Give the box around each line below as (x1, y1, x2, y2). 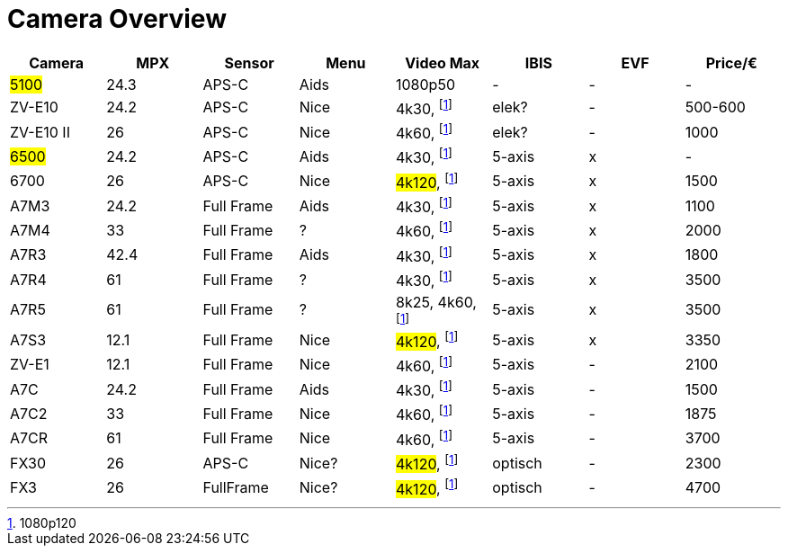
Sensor (224, 53, 274, 72)
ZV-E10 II (10, 122, 70, 141)
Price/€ (705, 53, 758, 72)
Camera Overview (7, 4, 227, 34)
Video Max (405, 53, 480, 72)
